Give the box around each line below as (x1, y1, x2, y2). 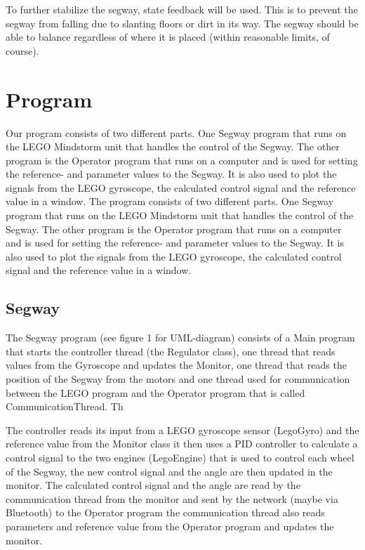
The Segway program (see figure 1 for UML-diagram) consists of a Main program (6, 330, 355, 345)
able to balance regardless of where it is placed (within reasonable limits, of (6, 30, 330, 44)
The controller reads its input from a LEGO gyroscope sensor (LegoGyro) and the (6, 422, 359, 437)
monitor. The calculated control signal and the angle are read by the (6, 478, 300, 492)
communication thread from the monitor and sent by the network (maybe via (6, 491, 338, 506)
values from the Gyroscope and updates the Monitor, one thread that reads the (6, 358, 347, 372)
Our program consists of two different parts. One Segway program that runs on (6, 125, 347, 140)
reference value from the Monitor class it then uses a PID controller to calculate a (6, 436, 358, 451)
